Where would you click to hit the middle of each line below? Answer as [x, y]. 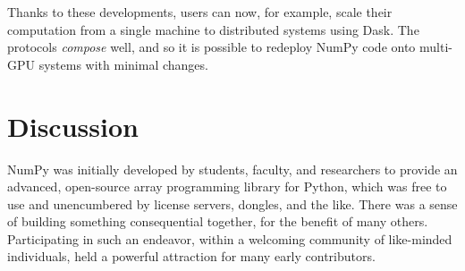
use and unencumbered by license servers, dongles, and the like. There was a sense [232, 203]
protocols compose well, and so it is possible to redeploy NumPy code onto [211, 47]
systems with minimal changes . [123, 64]
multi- [436, 47]
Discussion [73, 126]
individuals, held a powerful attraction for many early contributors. [191, 256]
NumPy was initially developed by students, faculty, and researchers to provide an [232, 169]
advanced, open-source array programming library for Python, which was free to [227, 186]
